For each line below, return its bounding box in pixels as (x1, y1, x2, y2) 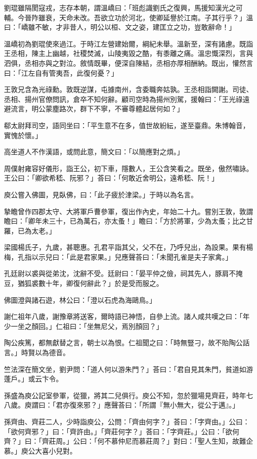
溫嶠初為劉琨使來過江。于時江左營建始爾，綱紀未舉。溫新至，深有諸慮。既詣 (4, 38, 253, 48)
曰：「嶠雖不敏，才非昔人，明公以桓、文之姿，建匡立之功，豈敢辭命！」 (4, 22, 236, 32)
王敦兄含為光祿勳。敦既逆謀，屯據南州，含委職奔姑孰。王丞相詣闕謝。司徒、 (4, 84, 253, 94)
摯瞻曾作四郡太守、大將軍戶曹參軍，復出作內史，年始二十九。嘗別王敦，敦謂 (4, 206, 253, 216)
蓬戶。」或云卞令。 (4, 373, 63, 384)
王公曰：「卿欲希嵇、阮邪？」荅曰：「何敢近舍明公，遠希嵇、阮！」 (4, 173, 218, 183)
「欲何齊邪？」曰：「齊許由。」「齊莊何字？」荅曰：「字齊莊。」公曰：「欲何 (4, 426, 239, 436)
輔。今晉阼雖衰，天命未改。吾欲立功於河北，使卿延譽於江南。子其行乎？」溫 (4, 12, 253, 22)
